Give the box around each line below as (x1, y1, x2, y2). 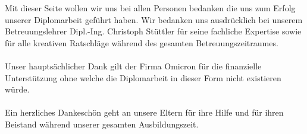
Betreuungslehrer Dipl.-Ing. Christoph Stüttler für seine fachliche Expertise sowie (5, 25, 302, 37)
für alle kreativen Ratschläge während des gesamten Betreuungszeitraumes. (5, 36, 278, 49)
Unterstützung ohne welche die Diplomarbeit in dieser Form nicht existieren (5, 71, 281, 84)
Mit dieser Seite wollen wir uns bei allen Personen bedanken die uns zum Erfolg (5, 2, 296, 14)
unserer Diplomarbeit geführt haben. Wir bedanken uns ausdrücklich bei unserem (5, 13, 303, 25)
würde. (5, 83, 30, 95)
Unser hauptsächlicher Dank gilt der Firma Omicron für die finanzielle (5, 59, 262, 72)
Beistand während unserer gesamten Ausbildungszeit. (5, 117, 199, 130)
